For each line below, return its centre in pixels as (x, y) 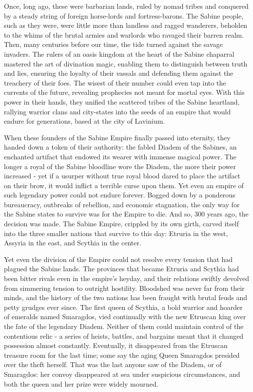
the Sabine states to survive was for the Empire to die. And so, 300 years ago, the (126, 214)
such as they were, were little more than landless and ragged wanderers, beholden (126, 25)
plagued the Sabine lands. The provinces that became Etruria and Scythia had (121, 269)
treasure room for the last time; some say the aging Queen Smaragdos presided (122, 355)
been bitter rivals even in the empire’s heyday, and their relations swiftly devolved (126, 278)
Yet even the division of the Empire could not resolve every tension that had (118, 259)
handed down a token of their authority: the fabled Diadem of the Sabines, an (120, 147)
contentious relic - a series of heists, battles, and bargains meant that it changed (124, 336)
